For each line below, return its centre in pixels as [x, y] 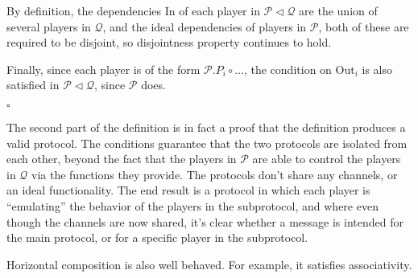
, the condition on [288, 69]
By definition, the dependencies [84, 10]
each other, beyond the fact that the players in [122, 159]
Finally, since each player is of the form [103, 69]
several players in [49, 26]
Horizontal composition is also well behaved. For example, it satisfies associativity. [209, 264]
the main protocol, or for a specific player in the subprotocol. [157, 237]
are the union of [338, 10]
